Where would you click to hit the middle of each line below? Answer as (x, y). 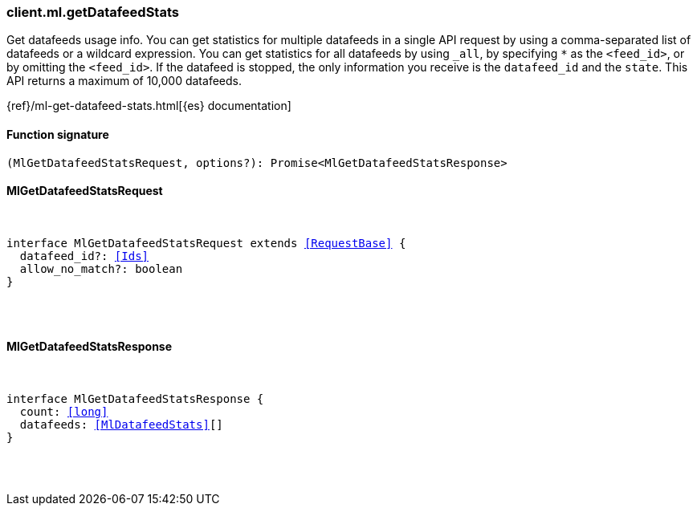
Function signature (58, 134)
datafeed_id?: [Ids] (84, 256)
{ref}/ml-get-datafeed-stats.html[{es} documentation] (149, 106)
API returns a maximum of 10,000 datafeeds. (124, 81)
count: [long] (64, 412)
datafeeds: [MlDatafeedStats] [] (121, 425)
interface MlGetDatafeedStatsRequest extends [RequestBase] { (206, 243)
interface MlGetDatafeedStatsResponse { (135, 399)
